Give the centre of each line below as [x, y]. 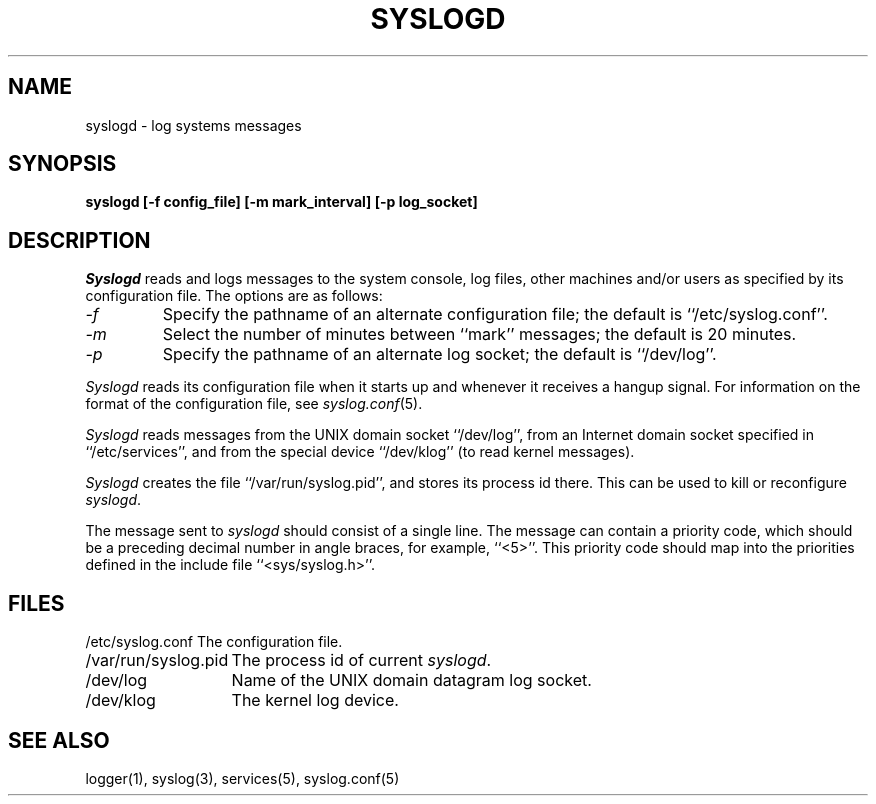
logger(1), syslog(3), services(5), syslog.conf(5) [242, 778]
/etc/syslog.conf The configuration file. [214, 642]
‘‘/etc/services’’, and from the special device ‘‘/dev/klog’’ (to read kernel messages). [360, 452]
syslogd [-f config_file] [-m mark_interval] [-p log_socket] [281, 202]
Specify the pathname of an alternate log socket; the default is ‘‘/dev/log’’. [439, 354]
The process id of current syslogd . [361, 660]
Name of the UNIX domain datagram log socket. [411, 680]
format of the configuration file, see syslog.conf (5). [254, 404]
